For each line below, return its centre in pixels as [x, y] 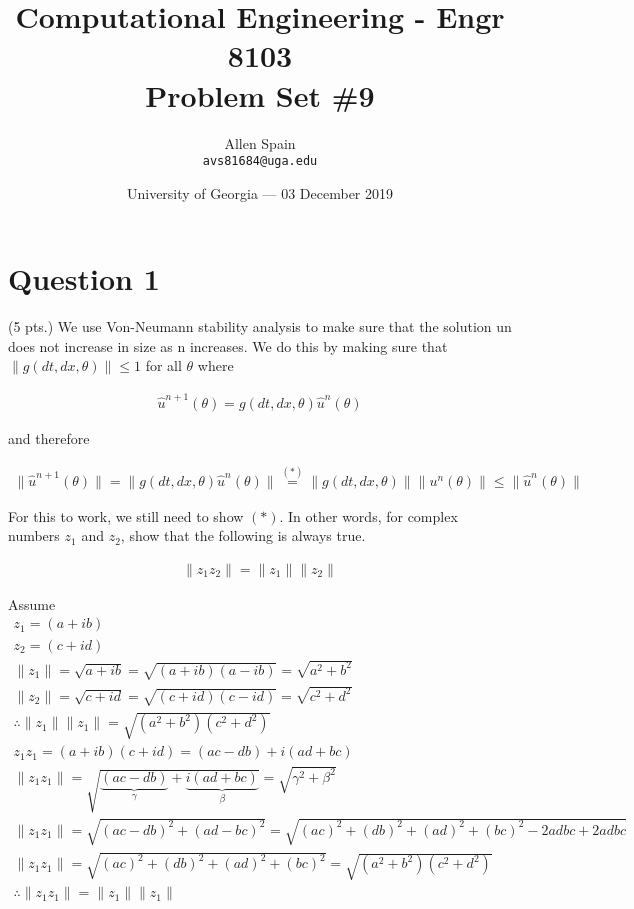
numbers [34, 535]
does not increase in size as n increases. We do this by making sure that [228, 345]
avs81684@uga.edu [260, 161]
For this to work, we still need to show [126, 515]
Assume [32, 603]
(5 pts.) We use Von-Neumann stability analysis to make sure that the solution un [260, 326]
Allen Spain [260, 142]
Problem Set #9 [260, 94]
